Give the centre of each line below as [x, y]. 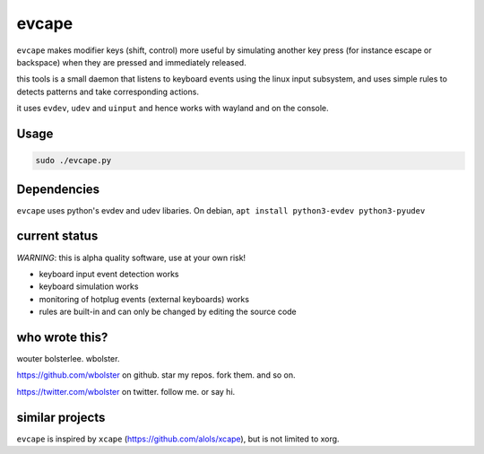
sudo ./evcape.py [73, 161]
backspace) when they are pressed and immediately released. [131, 62]
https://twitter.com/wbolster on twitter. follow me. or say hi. [126, 391]
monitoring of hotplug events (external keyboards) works [144, 299]
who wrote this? [62, 337]
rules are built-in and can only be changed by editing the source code [168, 312]
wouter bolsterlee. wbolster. [68, 358]
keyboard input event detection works [109, 274]
